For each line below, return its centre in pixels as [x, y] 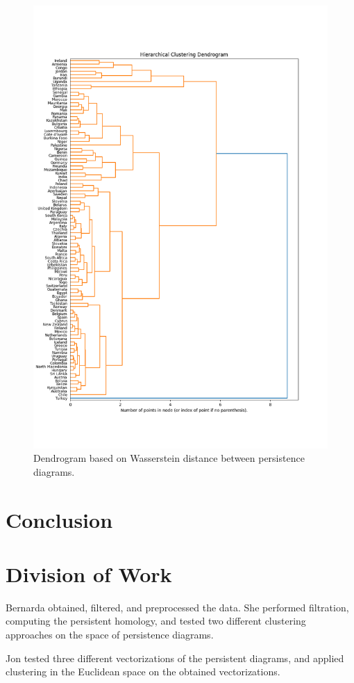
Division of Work [89, 573]
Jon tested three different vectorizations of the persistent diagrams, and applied [175, 658]
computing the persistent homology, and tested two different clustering [156, 621]
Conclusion [59, 519]
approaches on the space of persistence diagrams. [110, 635]
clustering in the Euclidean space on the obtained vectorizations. [143, 672]
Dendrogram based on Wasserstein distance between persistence [169, 458]
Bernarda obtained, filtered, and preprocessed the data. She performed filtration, [177, 607]
